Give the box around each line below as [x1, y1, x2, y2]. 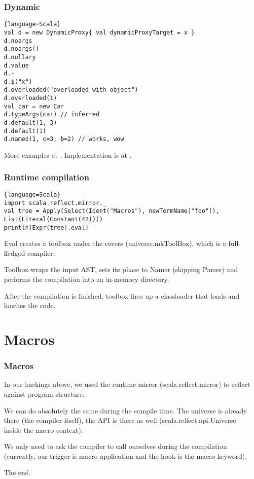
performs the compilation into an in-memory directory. [4, 274, 169, 284]
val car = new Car [4, 103, 64, 110]
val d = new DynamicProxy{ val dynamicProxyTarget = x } [4, 29, 195, 36]
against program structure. [4, 388, 85, 399]
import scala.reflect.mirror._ [4, 199, 107, 206]
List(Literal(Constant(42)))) [4, 215, 103, 223]
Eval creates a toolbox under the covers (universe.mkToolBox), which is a [4, 238, 226, 248]
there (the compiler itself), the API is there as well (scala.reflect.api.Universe [4, 415, 236, 425]
